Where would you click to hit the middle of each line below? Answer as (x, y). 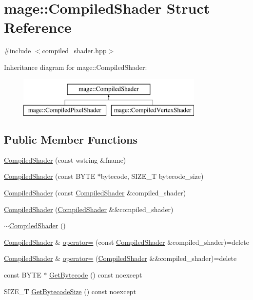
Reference (38, 27)
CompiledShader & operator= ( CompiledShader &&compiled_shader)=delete (120, 258)
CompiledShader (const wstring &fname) (65, 160)
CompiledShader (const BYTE (50, 176)
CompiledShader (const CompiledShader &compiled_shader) (95, 193)
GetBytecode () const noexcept (96, 275)
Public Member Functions (71, 139)
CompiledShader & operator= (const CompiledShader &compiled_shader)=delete (126, 242)
